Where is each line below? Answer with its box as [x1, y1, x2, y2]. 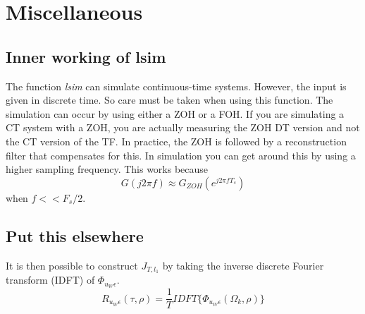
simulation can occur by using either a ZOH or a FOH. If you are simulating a [6, 106, 345, 121]
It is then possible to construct [6, 258, 138, 272]
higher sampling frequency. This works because [6, 162, 209, 176]
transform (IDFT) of [6, 272, 95, 287]
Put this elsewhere [6, 224, 144, 246]
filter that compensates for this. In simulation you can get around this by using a [6, 147, 356, 162]
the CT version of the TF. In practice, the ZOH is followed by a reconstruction [6, 133, 347, 148]
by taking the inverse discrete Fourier [162, 258, 324, 272]
